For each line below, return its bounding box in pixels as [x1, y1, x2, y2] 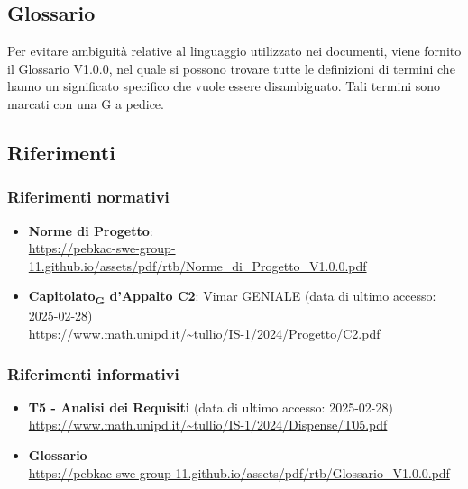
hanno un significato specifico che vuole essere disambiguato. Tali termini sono [7, 77, 441, 95]
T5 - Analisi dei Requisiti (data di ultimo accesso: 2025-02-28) [28, 397, 393, 416]
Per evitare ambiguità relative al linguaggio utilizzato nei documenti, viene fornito [7, 41, 462, 60]
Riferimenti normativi [7, 186, 170, 208]
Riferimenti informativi [7, 362, 179, 385]
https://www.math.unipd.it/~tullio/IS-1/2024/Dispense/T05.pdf [28, 415, 388, 434]
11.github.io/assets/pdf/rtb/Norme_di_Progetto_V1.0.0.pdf [28, 256, 367, 275]
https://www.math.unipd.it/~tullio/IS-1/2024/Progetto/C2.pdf [28, 324, 381, 343]
